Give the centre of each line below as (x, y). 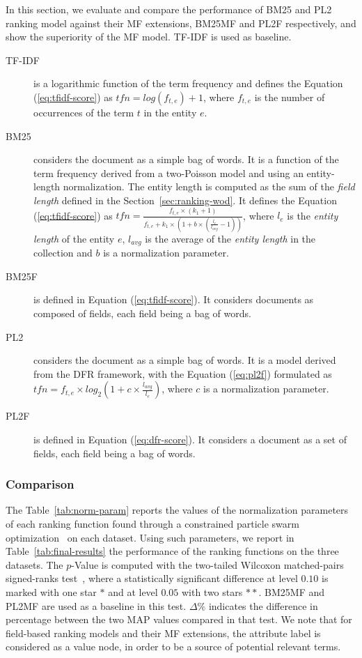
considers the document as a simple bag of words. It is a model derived (185, 360)
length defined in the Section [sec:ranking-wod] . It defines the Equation (185, 200)
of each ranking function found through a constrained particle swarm (152, 523)
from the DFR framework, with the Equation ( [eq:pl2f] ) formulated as (183, 373)
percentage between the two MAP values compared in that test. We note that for (179, 619)
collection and (63, 253)
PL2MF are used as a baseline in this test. (96, 605)
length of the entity (74, 238)
